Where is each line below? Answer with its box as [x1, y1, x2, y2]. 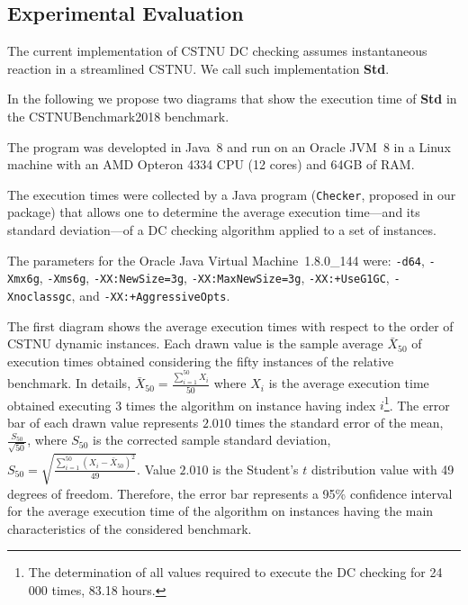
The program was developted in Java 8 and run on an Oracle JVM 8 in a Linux [7, 137, 451, 156]
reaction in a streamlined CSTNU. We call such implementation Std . [7, 59, 390, 77]
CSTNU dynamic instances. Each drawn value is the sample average [7, 334, 383, 353]
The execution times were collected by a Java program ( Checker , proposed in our [7, 185, 456, 203]
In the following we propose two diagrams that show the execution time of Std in [7, 89, 457, 108]
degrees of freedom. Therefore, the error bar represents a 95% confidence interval [7, 483, 453, 502]
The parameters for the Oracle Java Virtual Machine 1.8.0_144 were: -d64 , [7, 250, 425, 269]
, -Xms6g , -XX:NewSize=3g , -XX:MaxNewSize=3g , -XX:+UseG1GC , [39, 268, 390, 287]
